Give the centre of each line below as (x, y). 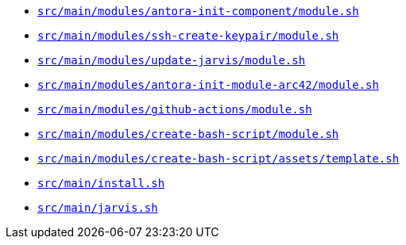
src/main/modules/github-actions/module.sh (175, 109)
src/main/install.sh (101, 183)
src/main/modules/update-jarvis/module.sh (172, 60)
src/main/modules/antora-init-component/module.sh (198, 11)
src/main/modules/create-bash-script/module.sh (188, 134)
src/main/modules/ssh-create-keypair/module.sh (188, 36)
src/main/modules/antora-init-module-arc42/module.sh (208, 85)
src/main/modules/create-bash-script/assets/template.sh (218, 159)
